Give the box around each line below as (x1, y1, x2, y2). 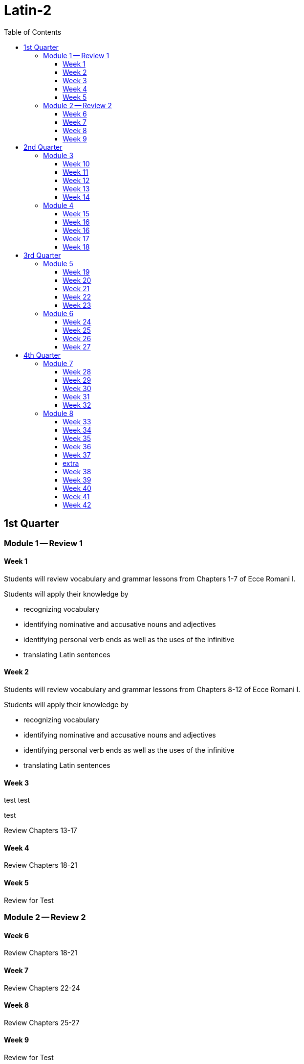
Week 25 (63, 325, 91, 334)
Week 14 (63, 192, 90, 201)
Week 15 (63, 209, 90, 218)
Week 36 (63, 442, 91, 451)
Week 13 (63, 184, 90, 193)
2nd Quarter (23, 142, 63, 151)
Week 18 (63, 242, 90, 251)
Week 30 (63, 384, 91, 393)
